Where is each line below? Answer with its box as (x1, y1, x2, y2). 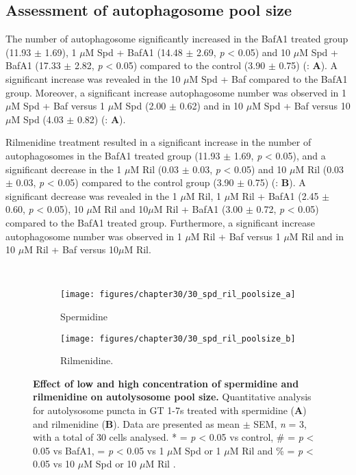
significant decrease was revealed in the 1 (5, 188, 177, 203)
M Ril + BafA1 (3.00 (153, 202, 243, 216)
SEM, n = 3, (253, 416, 307, 431)
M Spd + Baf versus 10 (252, 99, 351, 113)
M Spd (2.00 (114, 99, 166, 113)
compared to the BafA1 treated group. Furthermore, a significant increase (5, 215, 315, 229)
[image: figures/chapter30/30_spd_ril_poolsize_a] (60, 290, 296, 300)
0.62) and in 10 (179, 99, 244, 113)
